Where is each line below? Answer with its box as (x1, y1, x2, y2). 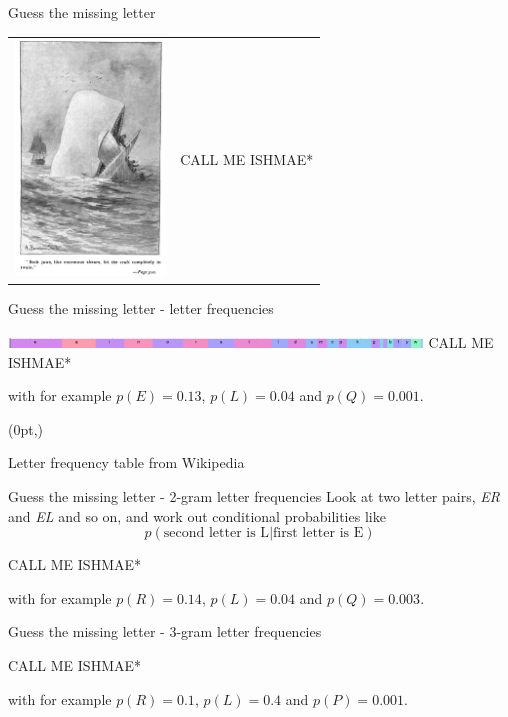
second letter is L (163, 526, 270, 541)
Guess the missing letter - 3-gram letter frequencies (8, 621, 322, 642)
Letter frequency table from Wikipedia (8, 452, 245, 473)
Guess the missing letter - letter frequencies (8, 298, 274, 319)
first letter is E (273, 526, 364, 541)
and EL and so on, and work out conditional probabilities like (8, 505, 386, 526)
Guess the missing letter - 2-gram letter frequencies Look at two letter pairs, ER (8, 485, 500, 506)
